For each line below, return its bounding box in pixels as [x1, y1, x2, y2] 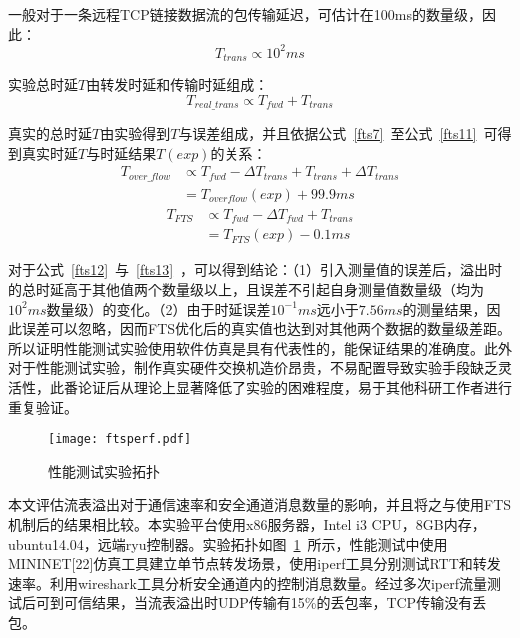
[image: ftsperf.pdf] [48, 432, 192, 447]
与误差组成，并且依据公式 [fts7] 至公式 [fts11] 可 [178, 123, 498, 144]
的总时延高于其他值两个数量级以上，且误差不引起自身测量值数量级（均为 [8, 279, 484, 299]
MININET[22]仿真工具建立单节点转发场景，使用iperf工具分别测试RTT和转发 [8, 553, 501, 574]
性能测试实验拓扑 [48, 460, 160, 481]
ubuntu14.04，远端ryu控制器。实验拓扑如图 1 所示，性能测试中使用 [8, 533, 448, 554]
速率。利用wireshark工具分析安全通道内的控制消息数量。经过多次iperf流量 [8, 572, 487, 593]
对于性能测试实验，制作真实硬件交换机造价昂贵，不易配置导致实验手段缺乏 [8, 357, 498, 378]
